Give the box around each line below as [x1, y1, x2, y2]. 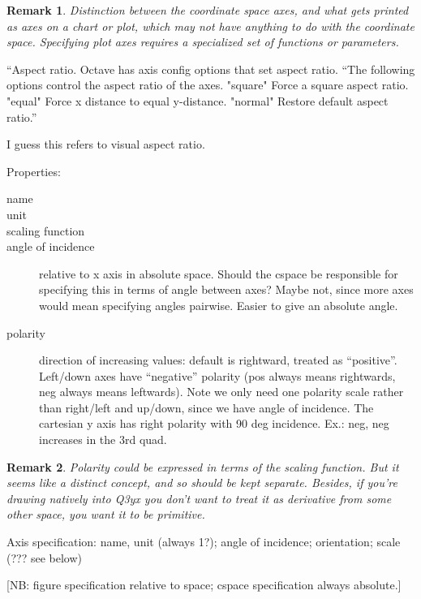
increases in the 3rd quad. [39, 431, 167, 448]
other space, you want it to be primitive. [6, 506, 205, 523]
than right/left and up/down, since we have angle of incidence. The [39, 399, 374, 416]
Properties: [6, 162, 61, 179]
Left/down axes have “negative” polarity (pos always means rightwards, [39, 367, 396, 384]
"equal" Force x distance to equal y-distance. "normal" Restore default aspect [6, 92, 389, 109]
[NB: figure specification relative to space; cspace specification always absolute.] [6, 576, 402, 593]
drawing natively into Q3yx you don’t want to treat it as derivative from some [6, 489, 392, 506]
